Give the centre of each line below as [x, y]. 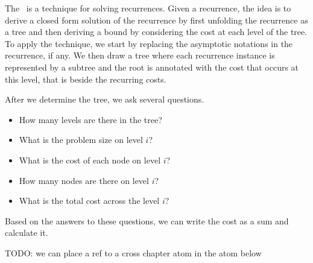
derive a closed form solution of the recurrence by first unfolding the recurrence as [156, 20]
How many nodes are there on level [84, 180]
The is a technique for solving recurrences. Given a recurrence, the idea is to [148, 8]
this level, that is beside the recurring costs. [86, 79]
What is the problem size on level [81, 140]
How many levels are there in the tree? [90, 119]
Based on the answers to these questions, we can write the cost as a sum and [147, 220]
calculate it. [27, 233]
